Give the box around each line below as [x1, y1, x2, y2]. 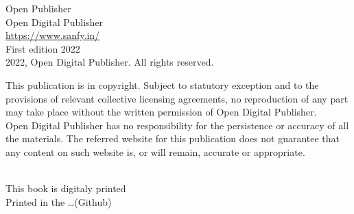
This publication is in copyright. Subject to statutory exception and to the [5, 77, 319, 92]
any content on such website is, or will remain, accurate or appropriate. [5, 144, 305, 159]
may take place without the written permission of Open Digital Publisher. [5, 105, 317, 119]
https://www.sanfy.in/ [5, 28, 100, 42]
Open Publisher [5, 1, 71, 15]
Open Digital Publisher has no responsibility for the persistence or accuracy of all [5, 118, 349, 132]
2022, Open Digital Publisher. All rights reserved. [5, 55, 214, 69]
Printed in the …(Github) [5, 194, 112, 209]
